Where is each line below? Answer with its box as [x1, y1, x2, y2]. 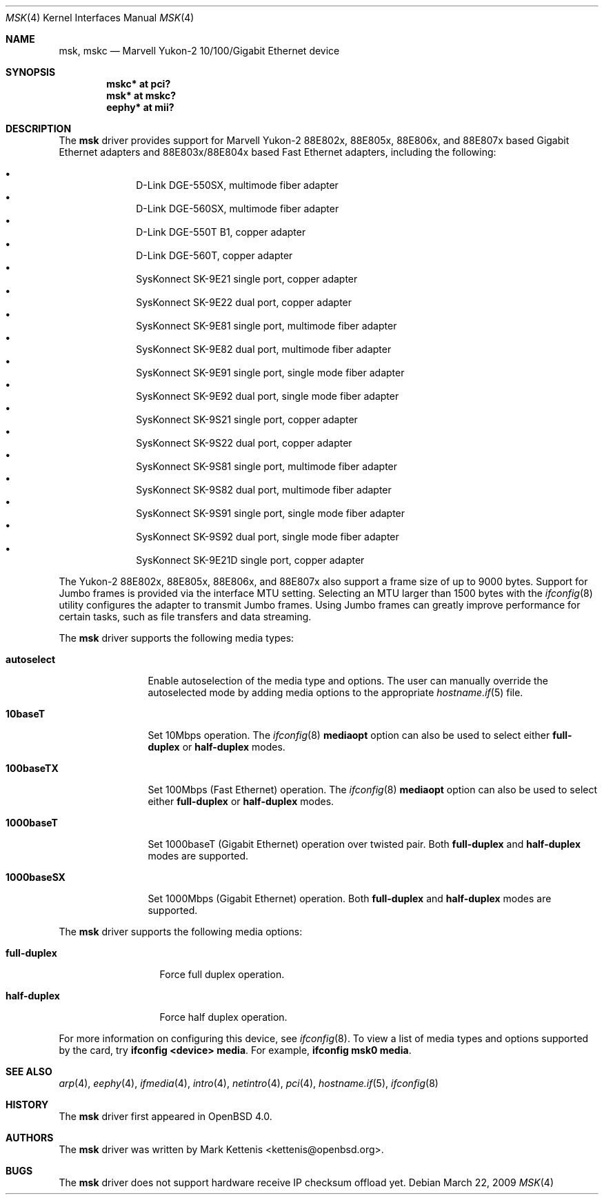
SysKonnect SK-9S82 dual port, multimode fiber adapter [136, 484, 392, 496]
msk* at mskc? [106, 90, 177, 101]
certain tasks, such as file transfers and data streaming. [59, 611, 312, 622]
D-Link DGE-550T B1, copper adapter [136, 226, 306, 238]
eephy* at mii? [106, 101, 174, 113]
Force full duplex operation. [159, 968, 285, 980]
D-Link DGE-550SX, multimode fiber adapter [136, 179, 339, 191]
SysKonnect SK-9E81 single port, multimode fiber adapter [136, 320, 397, 332]
